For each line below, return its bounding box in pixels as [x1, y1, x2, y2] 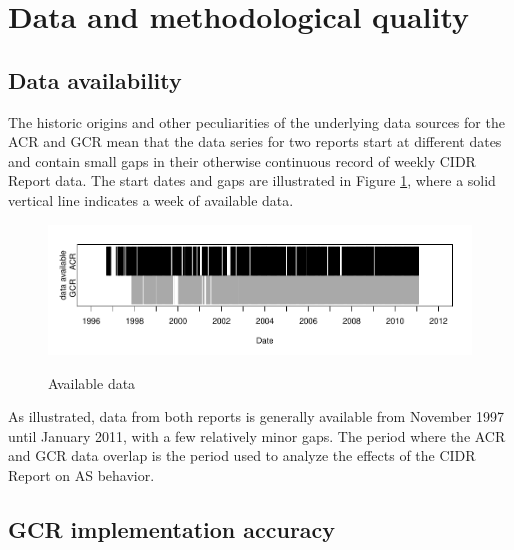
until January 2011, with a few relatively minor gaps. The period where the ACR [8, 425, 506, 446]
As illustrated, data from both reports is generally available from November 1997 [8, 406, 505, 427]
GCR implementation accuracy [8, 513, 336, 544]
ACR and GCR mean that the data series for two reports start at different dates [8, 131, 502, 152]
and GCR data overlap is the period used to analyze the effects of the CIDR [8, 445, 476, 466]
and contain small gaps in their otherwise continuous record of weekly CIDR [8, 150, 476, 171]
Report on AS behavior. [8, 464, 155, 485]
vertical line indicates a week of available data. [8, 189, 294, 210]
